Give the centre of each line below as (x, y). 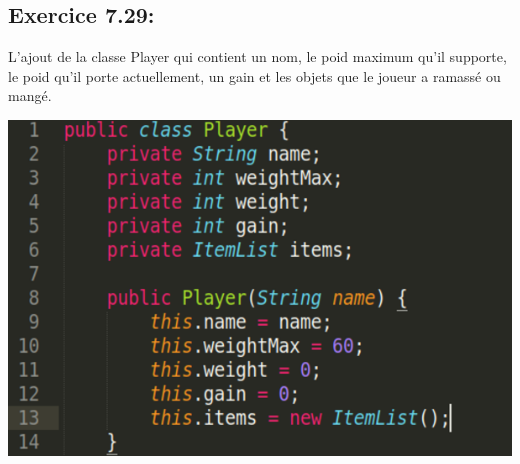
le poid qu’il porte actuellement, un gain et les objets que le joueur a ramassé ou (254, 75)
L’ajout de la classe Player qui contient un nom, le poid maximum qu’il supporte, (257, 56)
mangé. (30, 95)
